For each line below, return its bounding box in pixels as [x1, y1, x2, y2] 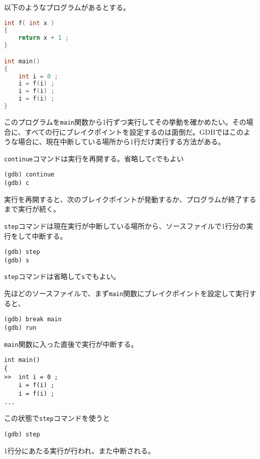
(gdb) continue [4, 171, 55, 178]
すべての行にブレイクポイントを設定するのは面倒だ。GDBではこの [25, 126, 243, 137]
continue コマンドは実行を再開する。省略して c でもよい [4, 153, 184, 163]
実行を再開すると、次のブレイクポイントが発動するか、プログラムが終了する [4, 194, 256, 204]
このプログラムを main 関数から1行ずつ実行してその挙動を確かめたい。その [4, 116, 246, 127]
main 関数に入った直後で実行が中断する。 [4, 338, 138, 349]
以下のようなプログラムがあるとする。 [4, 2, 131, 12]
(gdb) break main [4, 316, 62, 323]
